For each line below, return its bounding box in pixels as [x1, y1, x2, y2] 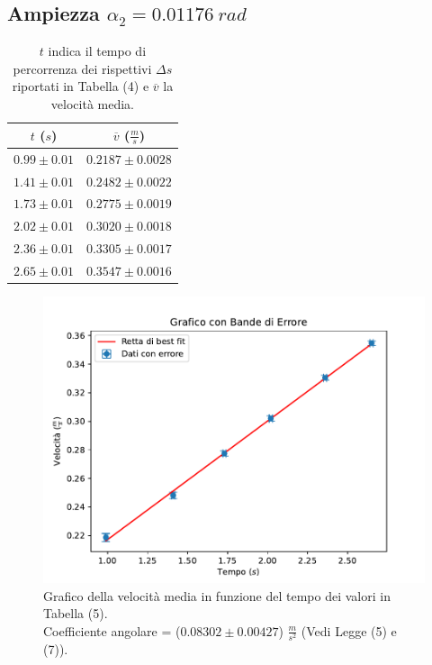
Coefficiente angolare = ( [43, 621, 181, 640]
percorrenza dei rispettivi [13, 59, 152, 77]
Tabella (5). [43, 604, 108, 623]
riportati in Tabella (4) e [12, 77, 149, 96]
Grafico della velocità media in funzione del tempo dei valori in [43, 586, 391, 605]
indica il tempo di [48, 41, 147, 60]
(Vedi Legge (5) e [301, 621, 397, 640]
